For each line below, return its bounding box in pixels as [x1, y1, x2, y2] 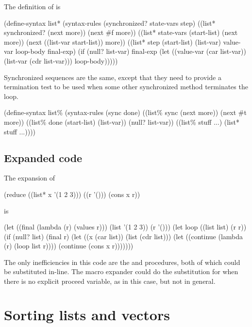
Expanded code [4, 150, 83, 165]
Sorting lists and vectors [4, 304, 170, 324]
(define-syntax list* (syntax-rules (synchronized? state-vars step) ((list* [4, 17, 216, 28]
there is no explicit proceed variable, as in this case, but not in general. [4, 276, 216, 286]
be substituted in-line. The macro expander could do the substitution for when [4, 266, 238, 277]
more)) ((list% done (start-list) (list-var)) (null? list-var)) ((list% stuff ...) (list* [4, 116, 239, 127]
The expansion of [4, 173, 55, 183]
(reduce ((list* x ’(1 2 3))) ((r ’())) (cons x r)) [4, 189, 140, 199]
